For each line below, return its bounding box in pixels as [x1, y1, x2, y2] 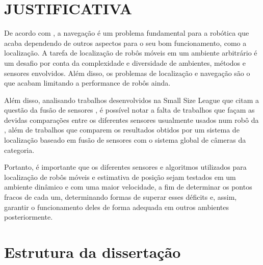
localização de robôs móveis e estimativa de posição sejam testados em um [4, 171, 236, 182]
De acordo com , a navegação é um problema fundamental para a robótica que [4, 28, 249, 38]
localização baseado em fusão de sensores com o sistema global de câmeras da [4, 135, 246, 145]
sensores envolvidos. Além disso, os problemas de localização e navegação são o [4, 67, 250, 78]
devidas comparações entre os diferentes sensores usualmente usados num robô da [4, 114, 259, 125]
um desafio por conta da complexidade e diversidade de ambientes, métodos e [4, 57, 246, 68]
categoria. [4, 144, 35, 155]
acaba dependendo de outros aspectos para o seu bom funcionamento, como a [4, 37, 247, 48]
